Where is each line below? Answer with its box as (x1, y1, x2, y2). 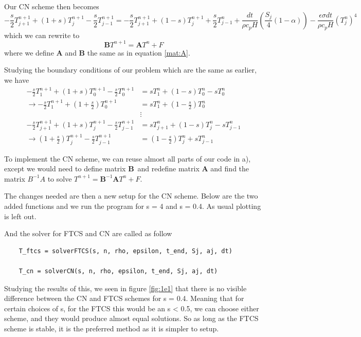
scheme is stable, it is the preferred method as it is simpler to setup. (4, 323, 219, 333)
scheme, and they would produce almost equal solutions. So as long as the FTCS (4, 313, 259, 324)
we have (4, 74, 29, 85)
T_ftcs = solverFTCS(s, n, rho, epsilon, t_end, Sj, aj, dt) (19, 247, 232, 255)
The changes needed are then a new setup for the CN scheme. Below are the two (4, 190, 258, 201)
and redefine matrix (137, 163, 200, 174)
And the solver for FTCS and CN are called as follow (4, 228, 172, 239)
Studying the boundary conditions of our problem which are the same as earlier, (4, 64, 257, 75)
